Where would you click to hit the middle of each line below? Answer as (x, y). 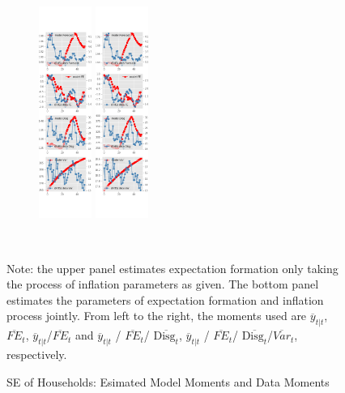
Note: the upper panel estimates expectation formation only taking (172, 268)
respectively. (37, 354)
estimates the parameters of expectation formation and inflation (165, 299)
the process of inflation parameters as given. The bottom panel (163, 284)
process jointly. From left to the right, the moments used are (157, 316)
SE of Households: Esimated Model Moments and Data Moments (168, 381)
